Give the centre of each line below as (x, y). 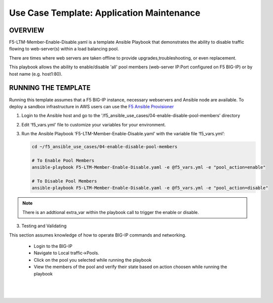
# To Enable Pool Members (63, 160)
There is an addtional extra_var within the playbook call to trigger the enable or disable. (111, 212)
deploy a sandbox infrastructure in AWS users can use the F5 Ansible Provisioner (92, 106)
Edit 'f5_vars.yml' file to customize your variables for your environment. (94, 124)
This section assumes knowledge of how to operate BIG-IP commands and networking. (98, 235)
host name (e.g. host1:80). (36, 74)
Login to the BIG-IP (53, 246)
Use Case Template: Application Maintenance (105, 13)
